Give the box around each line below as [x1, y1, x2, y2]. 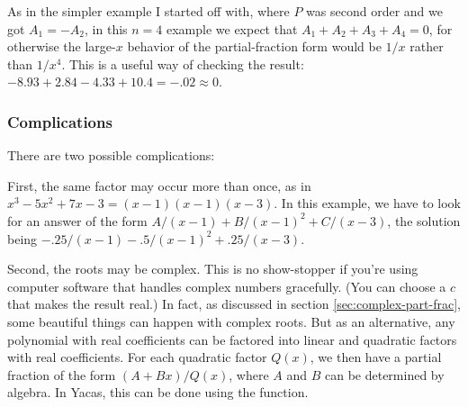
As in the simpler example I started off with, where [7, 2, 290, 20]
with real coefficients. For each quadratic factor [7, 348, 267, 366]
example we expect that [166, 19, 298, 38]
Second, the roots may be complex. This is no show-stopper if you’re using [7, 259, 418, 278]
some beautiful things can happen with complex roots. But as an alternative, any [7, 312, 455, 330]
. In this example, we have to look [274, 194, 461, 213]
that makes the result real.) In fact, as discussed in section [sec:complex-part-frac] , [7, 294, 461, 313]
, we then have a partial [310, 348, 442, 366]
